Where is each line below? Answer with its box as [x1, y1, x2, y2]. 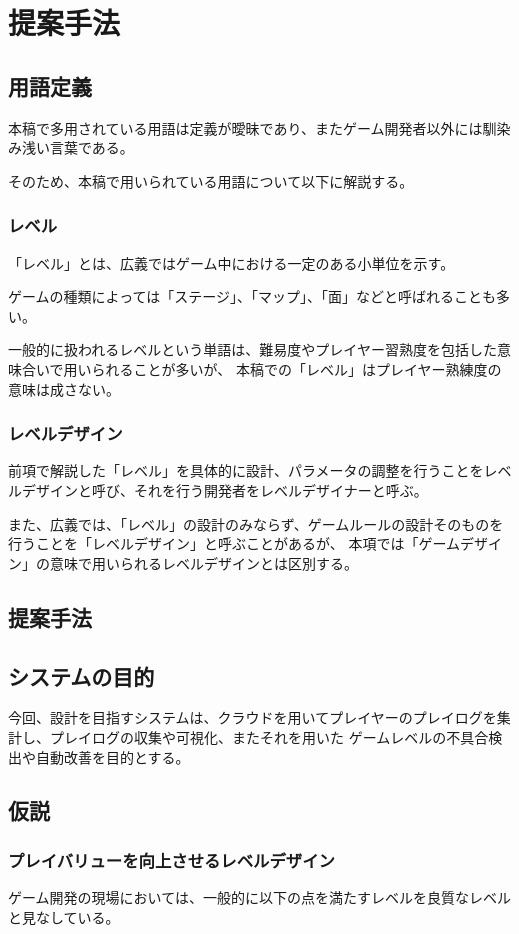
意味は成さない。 [8, 378, 120, 399]
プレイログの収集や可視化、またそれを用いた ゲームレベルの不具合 [49, 726, 489, 747]
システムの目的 [8, 660, 155, 691]
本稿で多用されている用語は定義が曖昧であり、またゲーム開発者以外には [8, 117, 483, 138]
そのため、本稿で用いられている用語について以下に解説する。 [8, 170, 414, 191]
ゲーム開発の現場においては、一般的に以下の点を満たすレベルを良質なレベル [8, 887, 511, 908]
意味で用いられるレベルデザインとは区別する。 [49, 552, 358, 573]
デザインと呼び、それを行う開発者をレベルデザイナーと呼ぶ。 [21, 479, 428, 500]
